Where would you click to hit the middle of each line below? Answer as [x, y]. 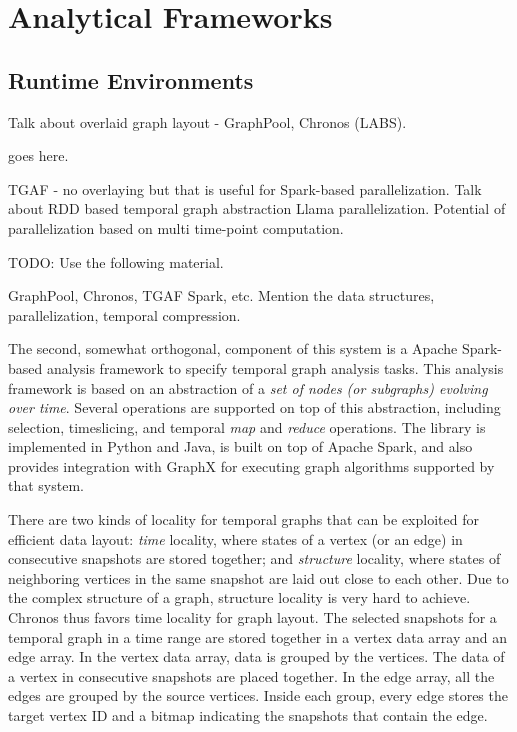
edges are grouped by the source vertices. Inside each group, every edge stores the [258, 695]
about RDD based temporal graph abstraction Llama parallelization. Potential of [257, 208]
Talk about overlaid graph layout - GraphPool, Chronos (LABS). [207, 121]
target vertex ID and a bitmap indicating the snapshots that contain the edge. [248, 715]
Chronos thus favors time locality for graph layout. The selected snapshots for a [252, 617]
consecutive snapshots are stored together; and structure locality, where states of [254, 558]
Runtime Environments [131, 79]
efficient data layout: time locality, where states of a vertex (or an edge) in [235, 538]
